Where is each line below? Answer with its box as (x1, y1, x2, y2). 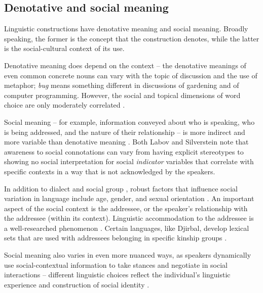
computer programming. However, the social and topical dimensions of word (4, 89, 241, 100)
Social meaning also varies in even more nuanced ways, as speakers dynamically (4, 250, 251, 260)
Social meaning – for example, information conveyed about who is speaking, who (4, 116, 255, 127)
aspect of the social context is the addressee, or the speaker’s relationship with (4, 203, 248, 213)
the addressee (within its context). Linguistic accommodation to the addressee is (4, 213, 254, 223)
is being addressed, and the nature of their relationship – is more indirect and (4, 126, 245, 137)
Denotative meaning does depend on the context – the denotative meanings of (4, 60, 246, 70)
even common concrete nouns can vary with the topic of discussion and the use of (4, 70, 257, 80)
